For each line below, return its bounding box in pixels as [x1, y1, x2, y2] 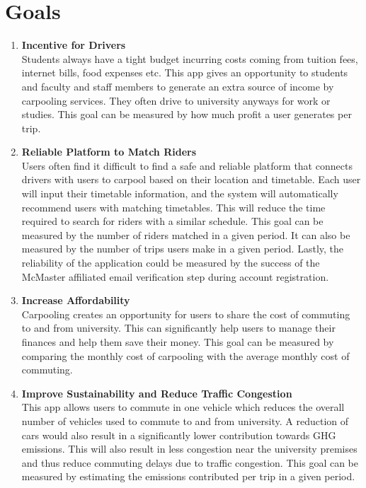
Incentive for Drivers [21, 37, 126, 52]
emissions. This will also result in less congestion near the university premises [21, 441, 358, 456]
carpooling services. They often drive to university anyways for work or [21, 93, 331, 108]
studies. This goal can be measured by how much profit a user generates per [21, 107, 352, 122]
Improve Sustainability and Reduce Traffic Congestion [21, 385, 292, 400]
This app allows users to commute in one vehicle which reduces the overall [21, 400, 345, 414]
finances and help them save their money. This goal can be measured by [21, 335, 334, 349]
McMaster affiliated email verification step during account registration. [21, 269, 329, 284]
